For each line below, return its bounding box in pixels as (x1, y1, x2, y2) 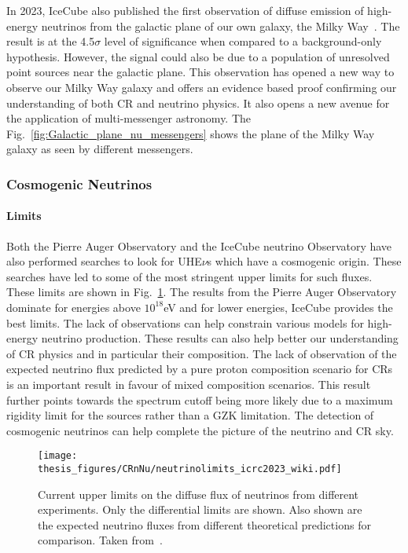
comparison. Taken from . (38, 532, 163, 548)
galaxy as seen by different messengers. (6, 141, 193, 157)
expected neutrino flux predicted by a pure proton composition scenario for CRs (6, 361, 393, 377)
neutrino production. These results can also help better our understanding (41, 330, 399, 346)
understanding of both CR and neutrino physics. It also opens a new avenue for (6, 94, 390, 111)
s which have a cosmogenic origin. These (207, 253, 402, 269)
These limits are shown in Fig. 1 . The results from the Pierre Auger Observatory (6, 284, 397, 300)
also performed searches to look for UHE (6, 253, 202, 269)
